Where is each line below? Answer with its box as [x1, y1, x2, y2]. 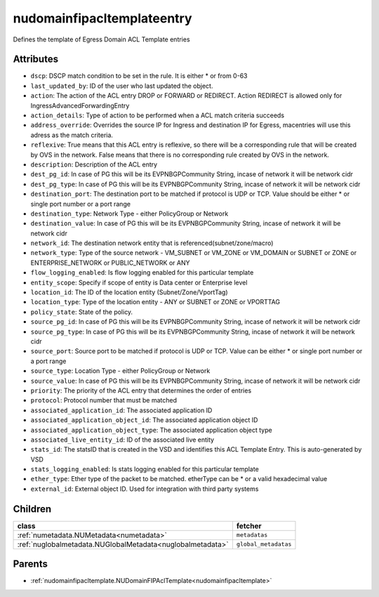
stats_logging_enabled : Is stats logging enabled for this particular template [30, 465, 259, 473]
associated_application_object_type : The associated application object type [30, 426, 273, 434]
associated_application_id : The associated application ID [30, 406, 213, 414]
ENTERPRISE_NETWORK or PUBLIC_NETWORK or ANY [30, 258, 190, 267]
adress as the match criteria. [30, 131, 114, 139]
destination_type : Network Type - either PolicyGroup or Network [30, 209, 229, 218]
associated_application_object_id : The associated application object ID [30, 416, 258, 424]
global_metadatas [236, 541, 292, 548]
